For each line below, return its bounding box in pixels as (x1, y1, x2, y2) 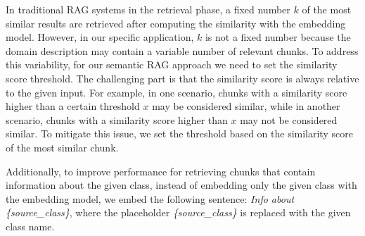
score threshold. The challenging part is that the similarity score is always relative (6, 70, 359, 85)
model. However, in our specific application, (6, 30, 194, 44)
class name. (6, 218, 55, 233)
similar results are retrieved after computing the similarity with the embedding (6, 15, 346, 30)
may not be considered (240, 112, 338, 127)
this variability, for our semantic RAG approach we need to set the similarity (6, 57, 338, 72)
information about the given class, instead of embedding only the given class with (6, 178, 357, 192)
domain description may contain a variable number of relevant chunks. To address (6, 43, 359, 58)
